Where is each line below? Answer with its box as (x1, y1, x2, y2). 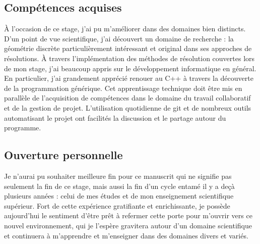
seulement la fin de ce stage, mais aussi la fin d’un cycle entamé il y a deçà (4, 180, 235, 191)
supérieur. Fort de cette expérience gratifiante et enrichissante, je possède (4, 200, 230, 211)
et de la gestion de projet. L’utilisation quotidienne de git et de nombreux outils (4, 102, 251, 113)
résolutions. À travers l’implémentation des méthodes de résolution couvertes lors (4, 53, 255, 63)
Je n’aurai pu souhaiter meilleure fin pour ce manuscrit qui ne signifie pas (4, 170, 232, 181)
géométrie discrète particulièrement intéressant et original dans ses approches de (4, 43, 252, 54)
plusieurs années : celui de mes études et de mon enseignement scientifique (4, 190, 234, 201)
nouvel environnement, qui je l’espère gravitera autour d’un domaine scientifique (4, 220, 252, 230)
